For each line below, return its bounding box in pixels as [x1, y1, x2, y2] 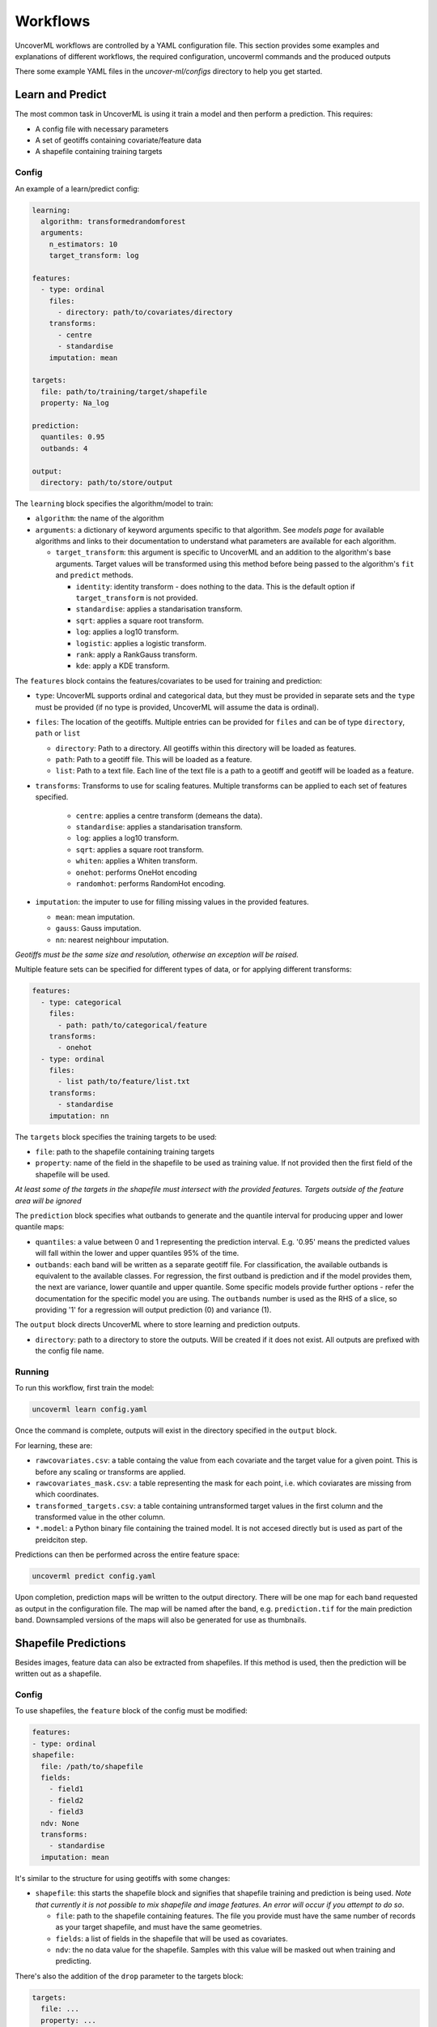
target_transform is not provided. [75, 593, 198, 603]
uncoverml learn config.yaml [32, 1405, 148, 1414]
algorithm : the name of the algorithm [35, 513, 164, 523]
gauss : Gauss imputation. [55, 924, 142, 933]
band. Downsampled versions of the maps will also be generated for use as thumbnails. [15, 1615, 308, 1625]
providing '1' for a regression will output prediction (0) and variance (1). [35, 1305, 272, 1315]
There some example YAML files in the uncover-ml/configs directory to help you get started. [15, 66, 323, 76]
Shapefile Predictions [15, 1636, 126, 1650]
